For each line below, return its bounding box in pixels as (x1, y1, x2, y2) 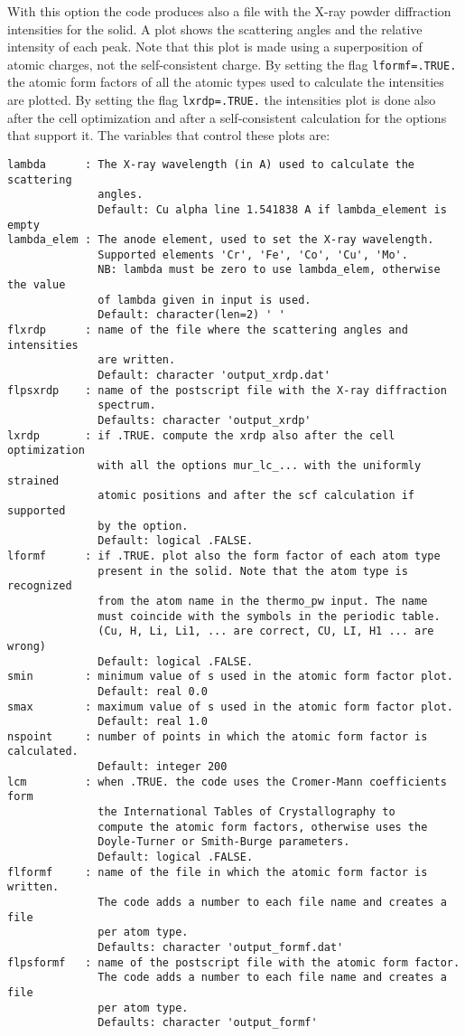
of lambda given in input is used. (98, 293, 312, 306)
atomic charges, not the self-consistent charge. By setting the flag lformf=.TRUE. (7, 54, 457, 73)
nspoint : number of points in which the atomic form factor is (7, 730, 428, 743)
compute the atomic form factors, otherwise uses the (98, 820, 428, 834)
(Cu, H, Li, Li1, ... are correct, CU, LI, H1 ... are (98, 625, 434, 638)
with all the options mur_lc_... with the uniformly (98, 459, 422, 472)
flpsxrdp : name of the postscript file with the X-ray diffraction (7, 383, 447, 397)
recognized (7, 579, 72, 593)
